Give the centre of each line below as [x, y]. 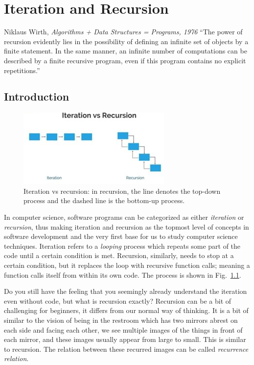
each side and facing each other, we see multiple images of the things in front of [123, 329]
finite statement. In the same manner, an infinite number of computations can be [126, 51]
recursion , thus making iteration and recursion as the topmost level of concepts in [127, 226]
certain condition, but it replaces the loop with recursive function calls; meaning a [127, 265]
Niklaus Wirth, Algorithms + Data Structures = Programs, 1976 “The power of [123, 32]
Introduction [37, 96]
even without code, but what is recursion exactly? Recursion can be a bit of [118, 300]
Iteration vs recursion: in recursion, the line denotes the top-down [122, 191]
